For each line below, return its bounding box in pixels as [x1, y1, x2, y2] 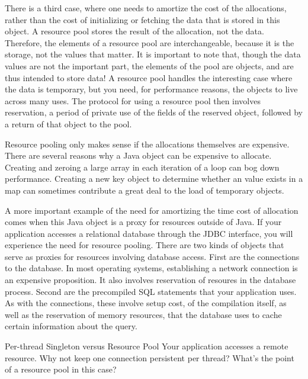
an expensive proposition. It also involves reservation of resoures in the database [5, 274, 296, 286]
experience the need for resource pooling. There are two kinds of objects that [5, 239, 284, 251]
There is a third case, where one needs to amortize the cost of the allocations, [5, 2, 287, 14]
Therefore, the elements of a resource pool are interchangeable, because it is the [5, 36, 294, 49]
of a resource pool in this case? [5, 363, 117, 375]
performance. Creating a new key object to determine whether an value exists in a [5, 172, 303, 185]
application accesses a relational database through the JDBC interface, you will [5, 227, 293, 239]
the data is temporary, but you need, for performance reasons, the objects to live [5, 83, 298, 95]
